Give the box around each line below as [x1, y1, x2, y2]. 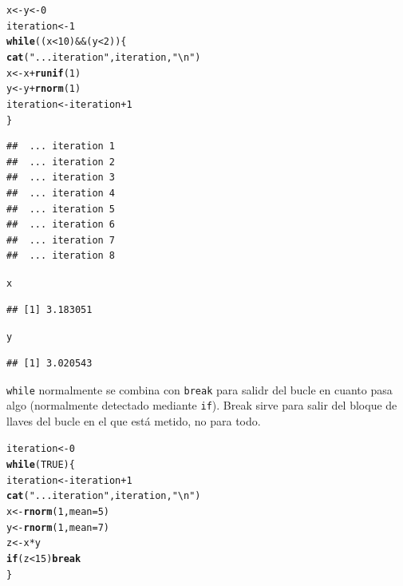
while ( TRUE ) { [6, 459, 75, 471]
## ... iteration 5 [6, 203, 116, 215]
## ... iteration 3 [6, 172, 116, 184]
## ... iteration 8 [6, 250, 116, 262]
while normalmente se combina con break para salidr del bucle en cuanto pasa [6, 381, 393, 398]
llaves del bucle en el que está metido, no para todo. [6, 412, 261, 429]
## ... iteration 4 [6, 188, 116, 200]
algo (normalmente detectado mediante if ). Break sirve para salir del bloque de [6, 397, 397, 414]
